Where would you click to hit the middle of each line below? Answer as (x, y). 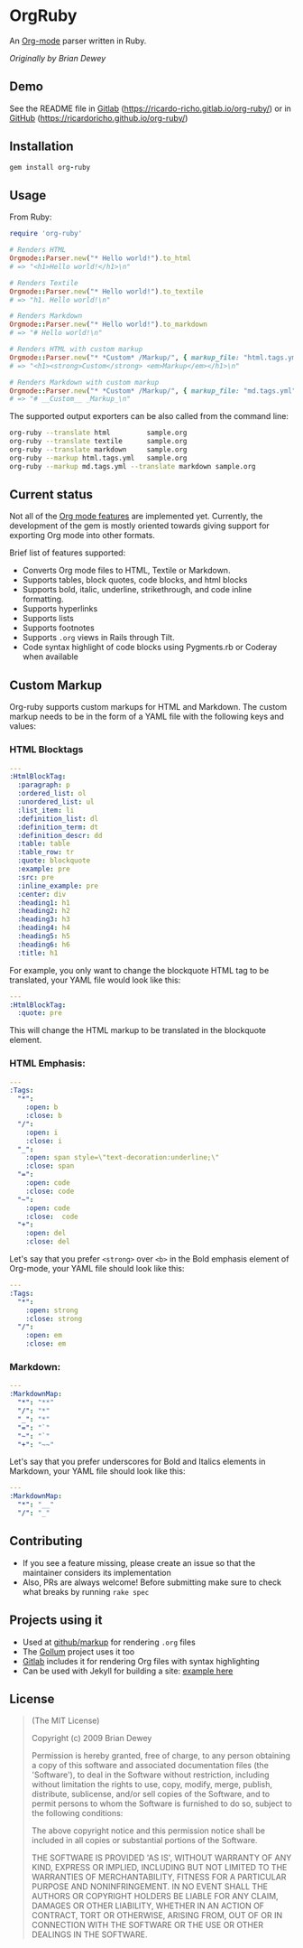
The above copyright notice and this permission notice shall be (148, 1831)
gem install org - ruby (50, 167)
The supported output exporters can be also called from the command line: (149, 416)
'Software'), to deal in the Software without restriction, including (150, 1775)
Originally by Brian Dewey (58, 58)
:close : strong (54, 1319)
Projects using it (56, 1621)
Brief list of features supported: (68, 553)
